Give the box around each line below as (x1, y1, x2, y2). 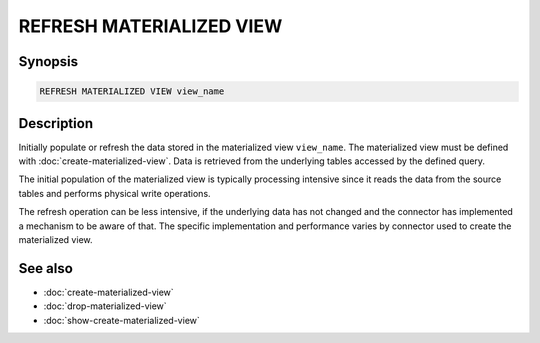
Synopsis (18, 53, 79, 70)
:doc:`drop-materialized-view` (43, 300, 167, 312)
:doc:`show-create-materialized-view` (43, 314, 200, 326)
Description (18, 115, 94, 132)
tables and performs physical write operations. (18, 187, 211, 199)
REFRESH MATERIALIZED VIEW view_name (39, 86, 225, 97)
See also (18, 260, 74, 277)
